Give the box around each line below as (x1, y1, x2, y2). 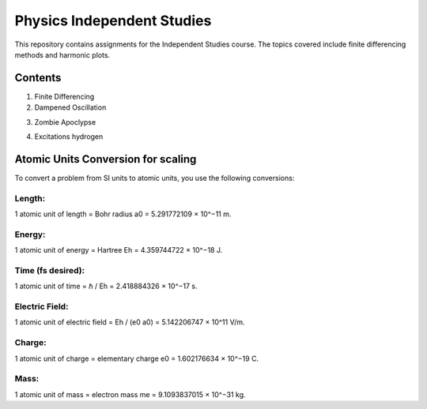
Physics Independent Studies (14, 12, 212, 29)
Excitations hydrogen (34, 132, 104, 141)
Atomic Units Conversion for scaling (14, 152, 197, 166)
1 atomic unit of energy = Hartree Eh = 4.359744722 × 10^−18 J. (14, 246, 223, 255)
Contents (14, 71, 62, 84)
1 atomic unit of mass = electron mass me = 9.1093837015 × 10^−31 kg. (14, 389, 246, 399)
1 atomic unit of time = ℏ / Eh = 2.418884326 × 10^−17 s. (14, 281, 198, 291)
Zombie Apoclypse (34, 117, 96, 126)
